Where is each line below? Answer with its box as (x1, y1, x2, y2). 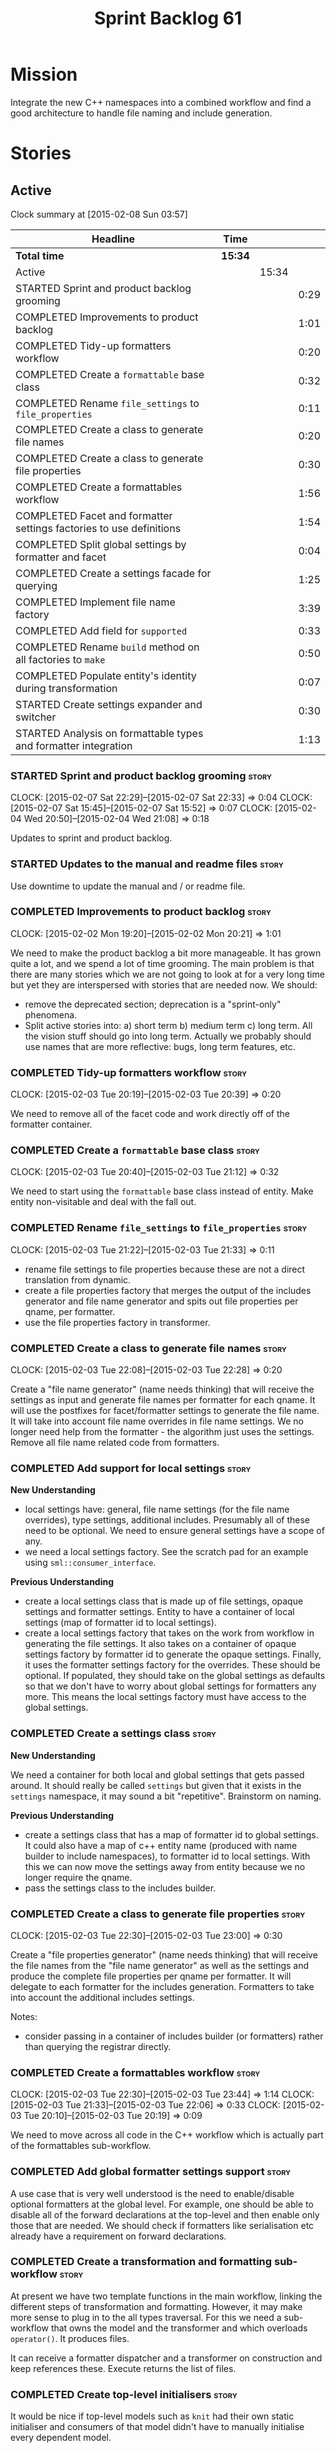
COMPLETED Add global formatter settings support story (10, 2165, 292, 2179)
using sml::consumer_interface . (24, 1557, 157, 1569)
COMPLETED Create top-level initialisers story (10, 2387, 238, 2401)
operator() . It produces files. (10, 2332, 130, 2344)
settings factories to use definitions (15, 521, 182, 535)
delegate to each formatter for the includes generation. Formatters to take (10, 1980, 315, 1992)
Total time (15, 248, 65, 262)
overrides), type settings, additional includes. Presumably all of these (24, 1514, 310, 1526)
